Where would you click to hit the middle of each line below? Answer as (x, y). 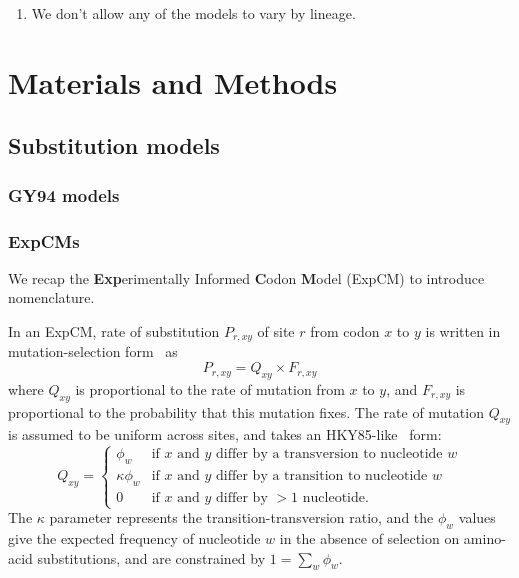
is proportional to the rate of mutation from (210, 388)
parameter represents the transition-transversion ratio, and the (241, 517)
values (477, 517)
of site (276, 331)
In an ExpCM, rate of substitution (114, 331)
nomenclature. (51, 297)
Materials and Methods (173, 81)
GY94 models (64, 194)
